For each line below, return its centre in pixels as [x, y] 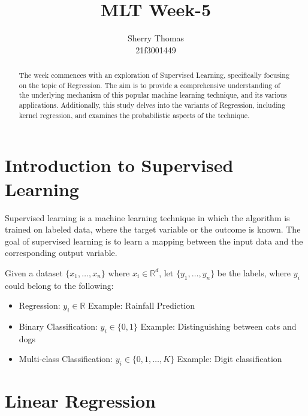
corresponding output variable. [61, 253]
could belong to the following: [59, 285]
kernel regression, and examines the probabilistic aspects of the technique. [134, 115]
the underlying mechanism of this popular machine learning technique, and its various [153, 95]
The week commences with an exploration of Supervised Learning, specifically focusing [154, 75]
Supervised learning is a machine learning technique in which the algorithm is [147, 217]
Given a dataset [34, 272]
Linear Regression [81, 401]
